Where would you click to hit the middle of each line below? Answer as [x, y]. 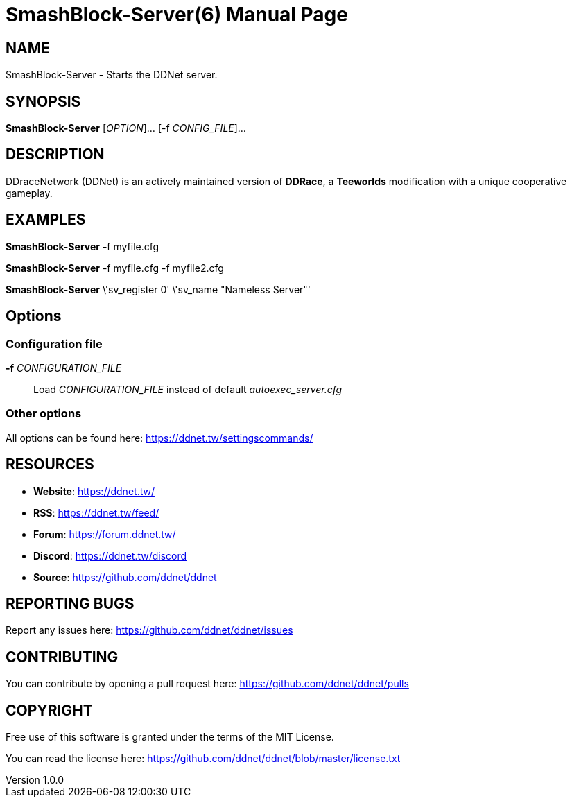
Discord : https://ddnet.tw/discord [110, 555]
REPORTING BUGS [70, 603]
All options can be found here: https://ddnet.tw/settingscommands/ [159, 438]
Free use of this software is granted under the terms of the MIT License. [170, 737]
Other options [44, 414]
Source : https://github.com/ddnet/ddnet [125, 577]
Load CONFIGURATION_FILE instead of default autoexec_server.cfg [188, 389]
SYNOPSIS [43, 101]
